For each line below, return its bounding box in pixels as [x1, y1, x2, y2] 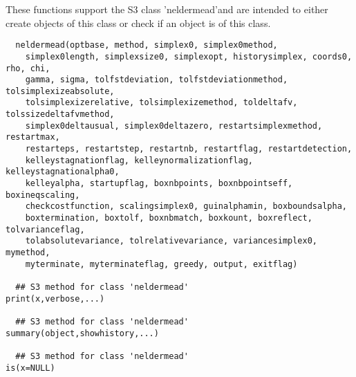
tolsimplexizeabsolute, [6, 86, 115, 96]
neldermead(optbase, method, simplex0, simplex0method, [15, 40, 278, 50]
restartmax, [6, 132, 60, 142]
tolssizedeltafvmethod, [6, 109, 115, 120]
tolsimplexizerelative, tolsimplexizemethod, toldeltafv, [25, 98, 298, 108]
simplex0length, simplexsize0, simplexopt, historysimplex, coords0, [25, 51, 353, 62]
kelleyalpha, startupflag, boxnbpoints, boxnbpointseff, [25, 178, 293, 189]
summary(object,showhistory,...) [6, 328, 159, 338]
